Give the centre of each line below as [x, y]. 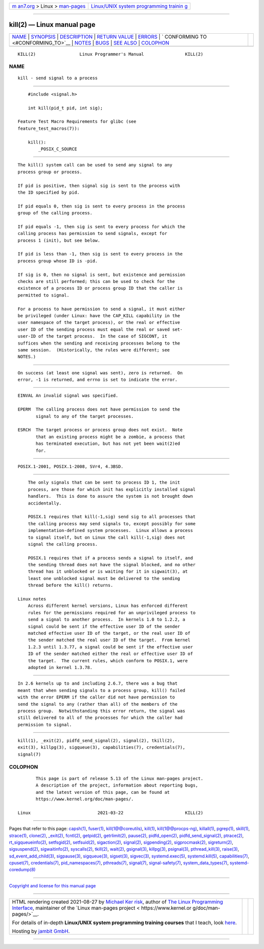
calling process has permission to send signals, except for [92, 233]
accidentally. [45, 503]
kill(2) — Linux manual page [52, 25]
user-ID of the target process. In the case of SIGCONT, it [92, 336]
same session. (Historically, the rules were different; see [94, 350]
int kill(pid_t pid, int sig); [65, 108]
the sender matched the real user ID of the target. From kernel [109, 640]
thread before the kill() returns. [70, 585]
